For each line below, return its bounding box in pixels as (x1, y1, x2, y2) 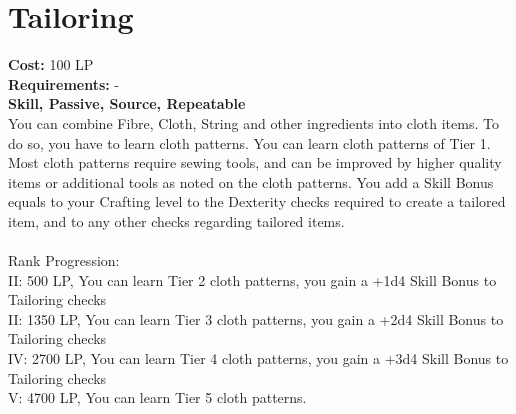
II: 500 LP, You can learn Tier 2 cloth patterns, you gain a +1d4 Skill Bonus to (8, 269, 497, 290)
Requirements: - (8, 73, 120, 94)
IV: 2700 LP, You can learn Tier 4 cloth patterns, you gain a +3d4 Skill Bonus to (8, 348, 509, 369)
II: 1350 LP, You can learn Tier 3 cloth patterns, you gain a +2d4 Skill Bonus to (8, 308, 504, 329)
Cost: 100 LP (8, 54, 94, 75)
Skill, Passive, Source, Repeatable (8, 93, 246, 114)
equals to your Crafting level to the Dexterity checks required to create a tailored (8, 191, 506, 212)
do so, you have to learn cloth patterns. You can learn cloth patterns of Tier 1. (8, 132, 491, 153)
